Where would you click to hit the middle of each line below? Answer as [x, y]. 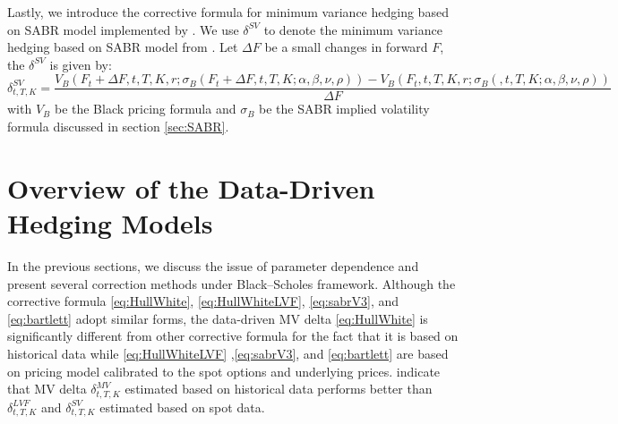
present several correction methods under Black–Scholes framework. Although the [232, 283]
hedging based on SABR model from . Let [123, 47]
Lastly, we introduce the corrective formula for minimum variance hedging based [228, 12]
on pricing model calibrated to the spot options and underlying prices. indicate [224, 371]
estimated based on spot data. [182, 407]
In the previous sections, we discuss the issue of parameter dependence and [213, 265]
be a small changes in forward [346, 47]
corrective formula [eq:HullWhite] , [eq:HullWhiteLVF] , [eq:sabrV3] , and [203, 301]
